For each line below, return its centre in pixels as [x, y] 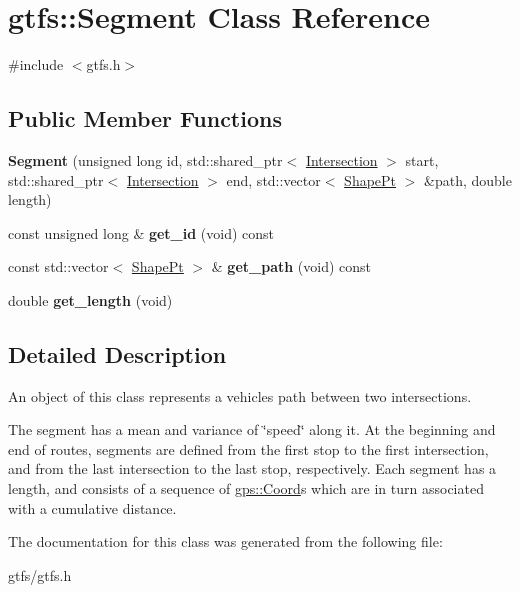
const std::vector [58, 266]
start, [422, 159]
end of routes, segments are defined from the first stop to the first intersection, [248, 448]
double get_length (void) [90, 299]
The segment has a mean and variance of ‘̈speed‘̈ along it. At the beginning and [252, 429]
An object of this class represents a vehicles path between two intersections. [240, 395]
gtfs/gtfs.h [40, 574]
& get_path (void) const [291, 266]
